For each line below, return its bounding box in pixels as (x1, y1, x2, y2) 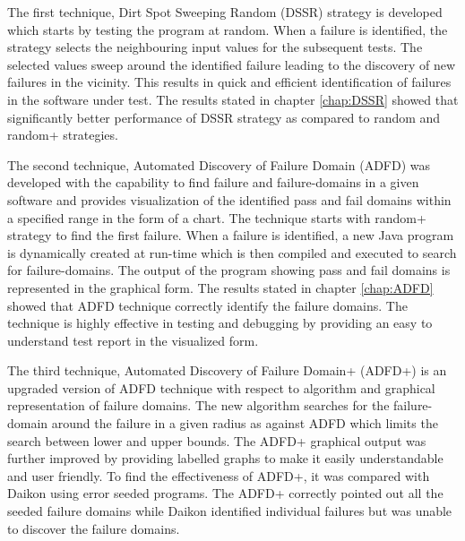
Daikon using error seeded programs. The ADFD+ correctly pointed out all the (7, 484, 443, 502)
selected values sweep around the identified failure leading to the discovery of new (7, 55, 456, 73)
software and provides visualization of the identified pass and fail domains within (7, 190, 452, 209)
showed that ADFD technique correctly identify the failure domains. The (7, 296, 408, 314)
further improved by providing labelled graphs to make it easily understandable (7, 449, 443, 468)
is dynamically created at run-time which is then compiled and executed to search (7, 243, 457, 262)
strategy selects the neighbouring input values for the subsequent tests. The (7, 38, 423, 56)
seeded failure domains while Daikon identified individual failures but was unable (7, 502, 452, 520)
